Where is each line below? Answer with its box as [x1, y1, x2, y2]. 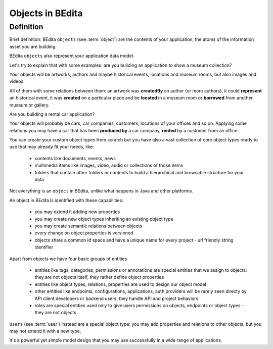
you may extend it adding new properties [34, 209, 120, 215]
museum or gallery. [9, 102, 50, 108]
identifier [34, 244, 54, 250]
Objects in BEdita [9, 8, 83, 19]
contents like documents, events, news [34, 155, 116, 161]
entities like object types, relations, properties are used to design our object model [34, 281, 207, 287]
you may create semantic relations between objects [34, 223, 143, 229]
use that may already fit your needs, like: [9, 144, 95, 150]
